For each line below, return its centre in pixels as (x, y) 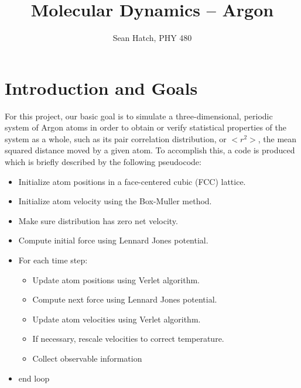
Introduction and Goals (101, 87)
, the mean (277, 138)
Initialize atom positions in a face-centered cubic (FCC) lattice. (132, 181)
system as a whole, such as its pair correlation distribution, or (116, 138)
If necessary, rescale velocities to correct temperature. (128, 339)
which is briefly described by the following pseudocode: (103, 162)
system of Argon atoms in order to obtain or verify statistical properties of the (146, 127)
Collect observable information (87, 358)
